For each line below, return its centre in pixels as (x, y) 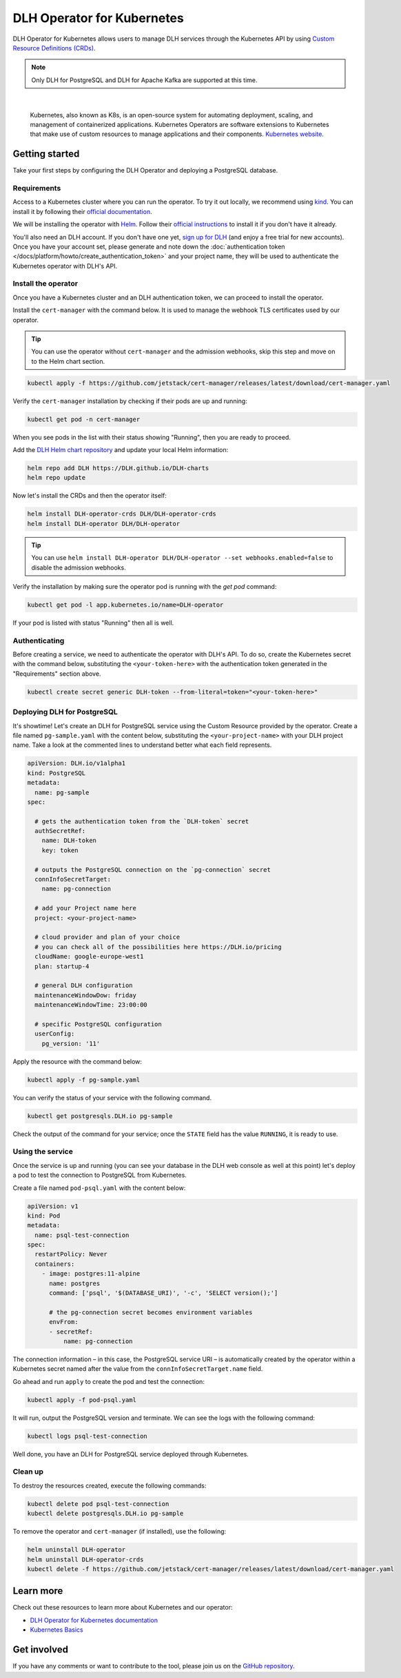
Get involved (41, 1650)
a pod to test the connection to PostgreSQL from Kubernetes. (100, 1175)
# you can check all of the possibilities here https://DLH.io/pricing (158, 947)
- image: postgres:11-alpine (91, 1274)
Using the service (43, 1151)
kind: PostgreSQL (56, 773)
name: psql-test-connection (82, 1235)
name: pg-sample (62, 792)
